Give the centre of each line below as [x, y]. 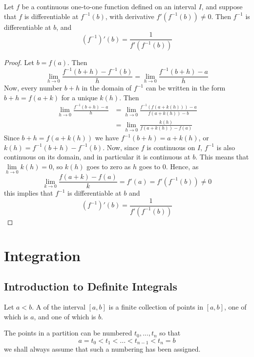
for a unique [79, 97]
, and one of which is [65, 316]
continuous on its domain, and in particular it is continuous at [97, 157]
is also [226, 147]
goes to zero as [109, 166]
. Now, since [121, 147]
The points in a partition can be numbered [68, 333]
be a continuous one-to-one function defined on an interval [109, 6]
